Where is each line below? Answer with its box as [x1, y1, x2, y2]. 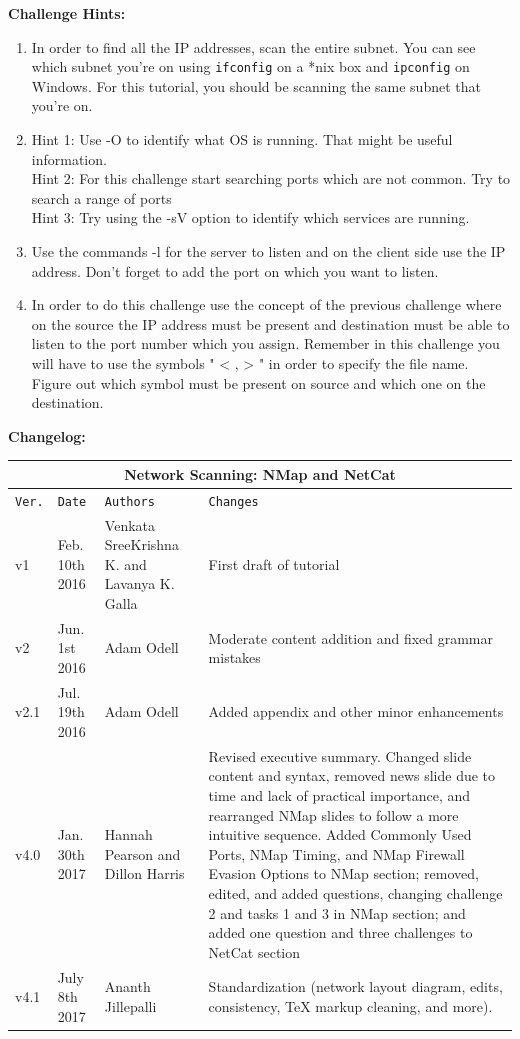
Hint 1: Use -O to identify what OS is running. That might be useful [31, 129, 453, 150]
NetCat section [208, 941, 301, 962]
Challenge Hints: [8, 3, 126, 23]
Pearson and [104, 843, 181, 864]
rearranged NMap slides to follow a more [208, 804, 459, 825]
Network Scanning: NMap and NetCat [124, 463, 396, 484]
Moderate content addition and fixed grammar [208, 627, 494, 648]
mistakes [208, 647, 261, 668]
